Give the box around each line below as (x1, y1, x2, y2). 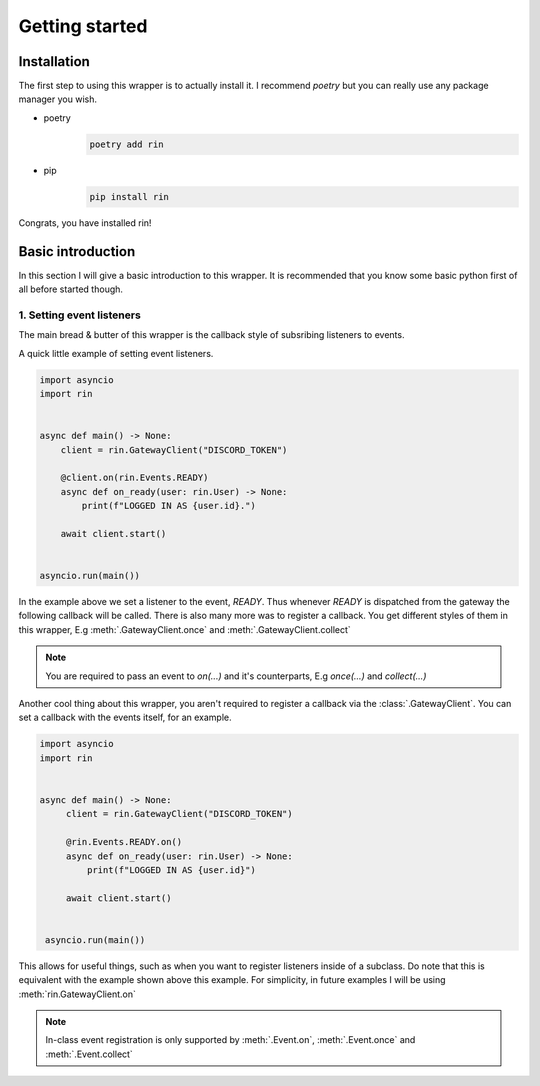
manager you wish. (18, 93, 97, 105)
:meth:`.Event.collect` (45, 1048, 134, 1060)
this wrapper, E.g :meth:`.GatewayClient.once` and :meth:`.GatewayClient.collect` (18, 623, 352, 635)
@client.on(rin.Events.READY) (60, 472, 209, 484)
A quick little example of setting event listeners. (18, 347, 214, 359)
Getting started (18, 15, 148, 37)
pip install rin (89, 191, 170, 202)
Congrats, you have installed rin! (18, 216, 152, 229)
